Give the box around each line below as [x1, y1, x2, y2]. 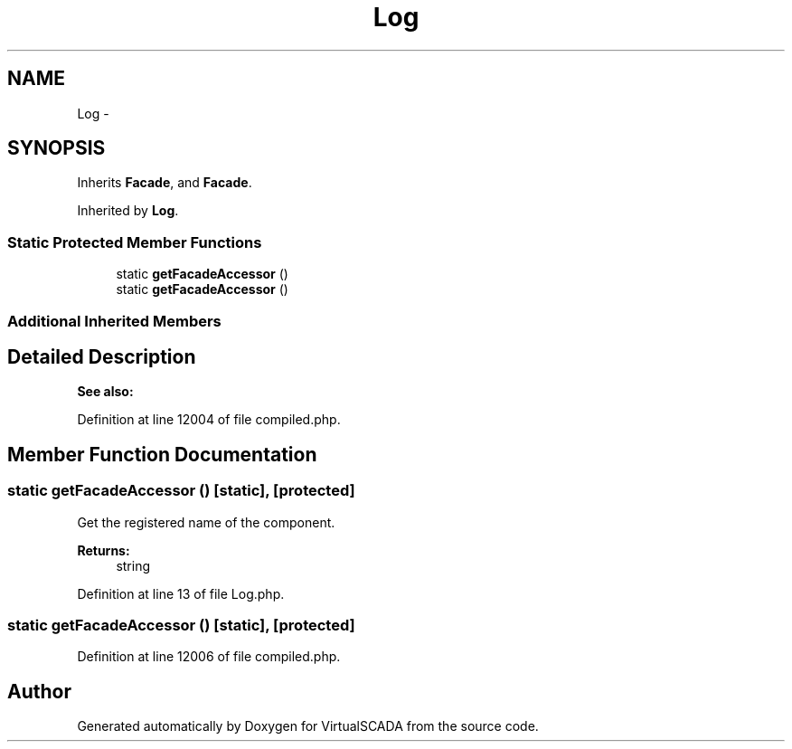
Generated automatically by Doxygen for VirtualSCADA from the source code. [77, 718, 539, 735]
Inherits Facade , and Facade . [77, 175, 252, 191]
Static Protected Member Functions [7, 232, 262, 251]
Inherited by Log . [77, 203, 179, 219]
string [116, 557, 151, 574]
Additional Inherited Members [7, 311, 222, 330]
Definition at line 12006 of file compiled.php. [77, 649, 341, 665]
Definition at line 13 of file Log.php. [77, 585, 285, 602]
